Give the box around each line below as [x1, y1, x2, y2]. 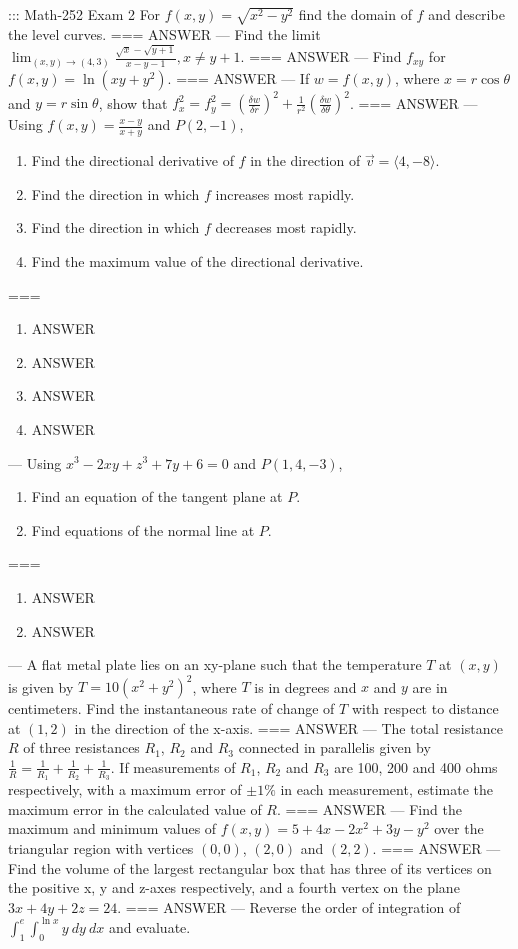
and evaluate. [108, 916, 191, 937]
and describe [428, 4, 505, 24]
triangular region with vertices [8, 837, 194, 858]
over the [434, 818, 484, 839]
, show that [98, 92, 168, 113]
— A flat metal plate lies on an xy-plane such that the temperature [8, 654, 422, 675]
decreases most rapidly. [215, 217, 357, 238]
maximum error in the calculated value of [8, 798, 262, 819]
